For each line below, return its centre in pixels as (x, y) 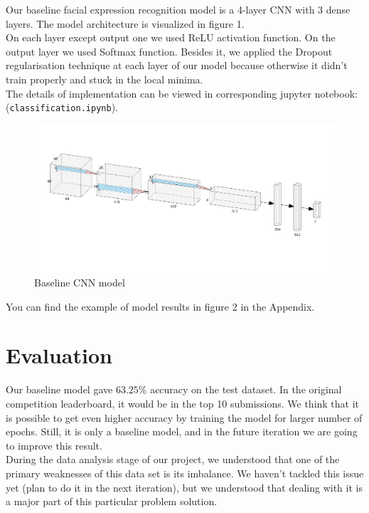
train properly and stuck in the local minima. (105, 79)
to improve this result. (54, 445)
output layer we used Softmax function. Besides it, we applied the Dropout (169, 51)
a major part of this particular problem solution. (112, 501)
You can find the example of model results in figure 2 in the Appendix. (160, 306)
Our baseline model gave (59, 389)
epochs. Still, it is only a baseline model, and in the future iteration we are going (182, 431)
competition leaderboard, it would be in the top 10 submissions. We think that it (183, 403)
